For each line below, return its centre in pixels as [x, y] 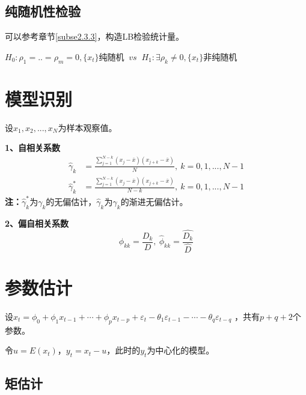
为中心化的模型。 [181, 350]
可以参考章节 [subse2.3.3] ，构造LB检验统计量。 [95, 36]
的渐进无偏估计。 [154, 201]
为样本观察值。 [87, 127]
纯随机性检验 [43, 11]
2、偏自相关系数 [37, 223]
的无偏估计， [71, 201]
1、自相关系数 [33, 148]
